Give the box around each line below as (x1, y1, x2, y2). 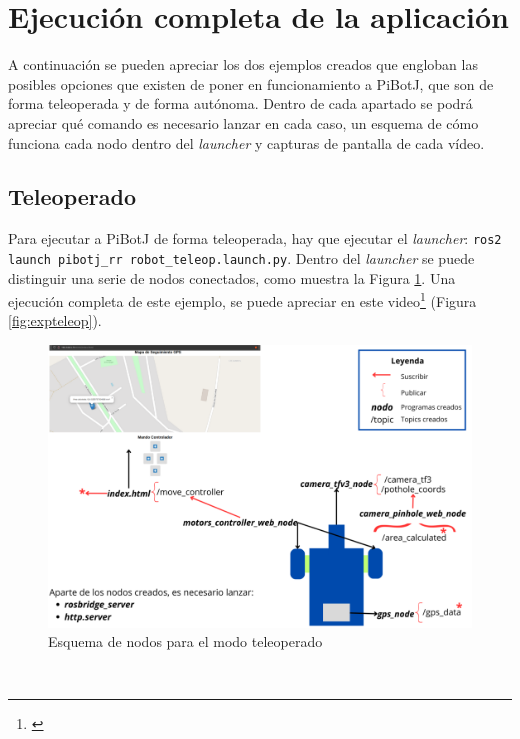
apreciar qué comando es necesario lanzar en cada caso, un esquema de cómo (8, 112, 479, 133)
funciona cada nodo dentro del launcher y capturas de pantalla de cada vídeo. (8, 132, 485, 153)
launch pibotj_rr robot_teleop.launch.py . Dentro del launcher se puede (8, 247, 475, 268)
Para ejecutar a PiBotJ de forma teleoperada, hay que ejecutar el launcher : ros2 (8, 228, 502, 249)
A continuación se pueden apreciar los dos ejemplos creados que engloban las (8, 54, 478, 75)
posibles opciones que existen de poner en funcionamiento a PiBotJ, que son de (8, 73, 494, 94)
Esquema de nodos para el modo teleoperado (48, 631, 323, 652)
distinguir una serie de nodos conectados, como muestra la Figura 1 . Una (8, 267, 456, 288)
